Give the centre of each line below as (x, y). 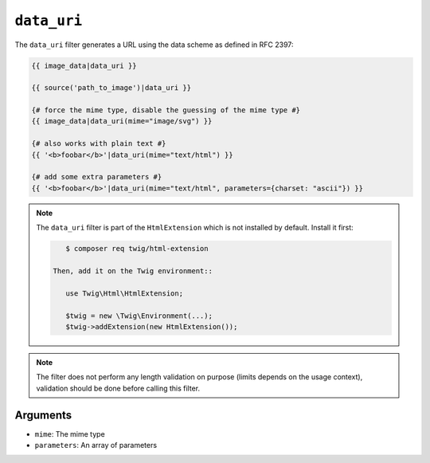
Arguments (43, 415)
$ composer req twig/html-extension (137, 249)
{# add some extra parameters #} (97, 177)
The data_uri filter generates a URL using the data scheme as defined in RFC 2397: (154, 45)
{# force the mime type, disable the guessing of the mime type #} (166, 110)
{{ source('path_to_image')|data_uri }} (111, 88)
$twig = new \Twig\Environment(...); (139, 316)
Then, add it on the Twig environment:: (133, 271)
